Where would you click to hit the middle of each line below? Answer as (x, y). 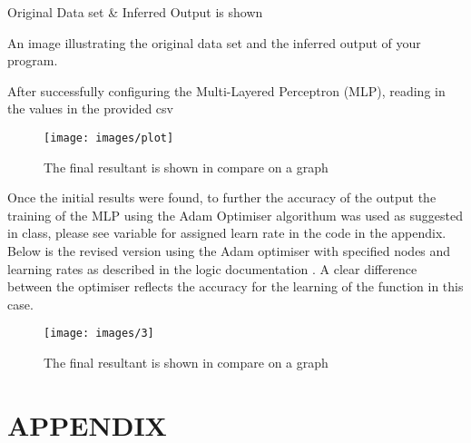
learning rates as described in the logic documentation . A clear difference (212, 268)
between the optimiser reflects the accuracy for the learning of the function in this (235, 286)
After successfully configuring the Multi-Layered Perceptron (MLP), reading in (226, 90)
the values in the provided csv (90, 108)
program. (33, 60)
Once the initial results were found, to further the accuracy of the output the (222, 197)
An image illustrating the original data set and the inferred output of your (214, 42)
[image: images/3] (99, 334)
